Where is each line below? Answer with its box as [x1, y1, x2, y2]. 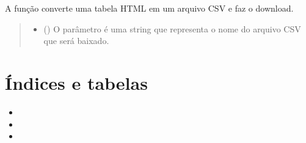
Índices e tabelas [5, 70, 148, 95]
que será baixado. [43, 34, 109, 47]
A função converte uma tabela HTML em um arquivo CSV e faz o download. [5, 2, 294, 14]
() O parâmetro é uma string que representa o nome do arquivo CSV [43, 22, 301, 35]
